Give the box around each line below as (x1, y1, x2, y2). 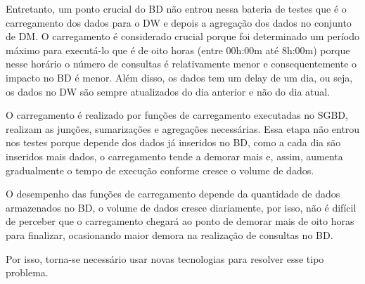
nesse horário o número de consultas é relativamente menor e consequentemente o (6, 56, 357, 71)
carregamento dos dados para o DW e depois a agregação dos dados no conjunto (6, 15, 352, 30)
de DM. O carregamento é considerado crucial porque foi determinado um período (6, 29, 360, 44)
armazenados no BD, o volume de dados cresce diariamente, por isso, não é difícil (6, 200, 357, 214)
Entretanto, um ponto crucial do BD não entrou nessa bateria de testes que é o (6, 1, 347, 15)
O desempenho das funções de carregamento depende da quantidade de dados (6, 186, 340, 201)
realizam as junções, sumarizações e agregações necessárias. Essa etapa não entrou (6, 121, 360, 136)
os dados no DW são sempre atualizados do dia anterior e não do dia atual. (6, 84, 331, 98)
